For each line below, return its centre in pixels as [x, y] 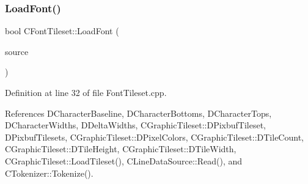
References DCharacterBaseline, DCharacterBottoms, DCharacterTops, [138, 113]
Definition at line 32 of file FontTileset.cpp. [86, 92]
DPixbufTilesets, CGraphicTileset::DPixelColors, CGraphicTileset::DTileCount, [154, 137]
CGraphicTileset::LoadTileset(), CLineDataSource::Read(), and [124, 160]
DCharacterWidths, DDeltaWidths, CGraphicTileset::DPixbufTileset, [135, 125]
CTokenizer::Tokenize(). [49, 173]
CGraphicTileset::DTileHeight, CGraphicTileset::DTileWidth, [121, 149]
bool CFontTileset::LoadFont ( [62, 31]
